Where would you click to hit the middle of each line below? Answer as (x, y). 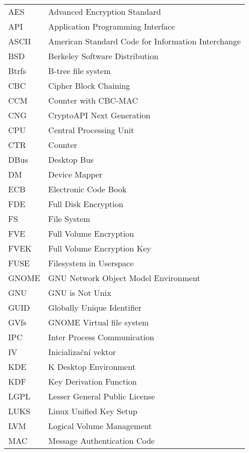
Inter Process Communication (101, 337)
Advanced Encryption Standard (105, 11)
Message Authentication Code (102, 441)
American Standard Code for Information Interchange (144, 41)
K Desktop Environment (92, 367)
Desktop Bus (71, 159)
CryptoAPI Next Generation (99, 115)
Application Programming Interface (111, 26)
